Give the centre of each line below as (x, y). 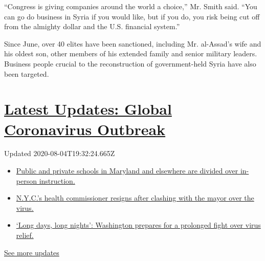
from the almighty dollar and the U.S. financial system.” (92, 26)
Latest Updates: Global (88, 109)
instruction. (57, 180)
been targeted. (27, 73)
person (26, 180)
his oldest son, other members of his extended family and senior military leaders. (131, 53)
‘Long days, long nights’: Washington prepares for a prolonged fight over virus (138, 225)
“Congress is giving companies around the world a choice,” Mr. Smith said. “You (131, 6)
